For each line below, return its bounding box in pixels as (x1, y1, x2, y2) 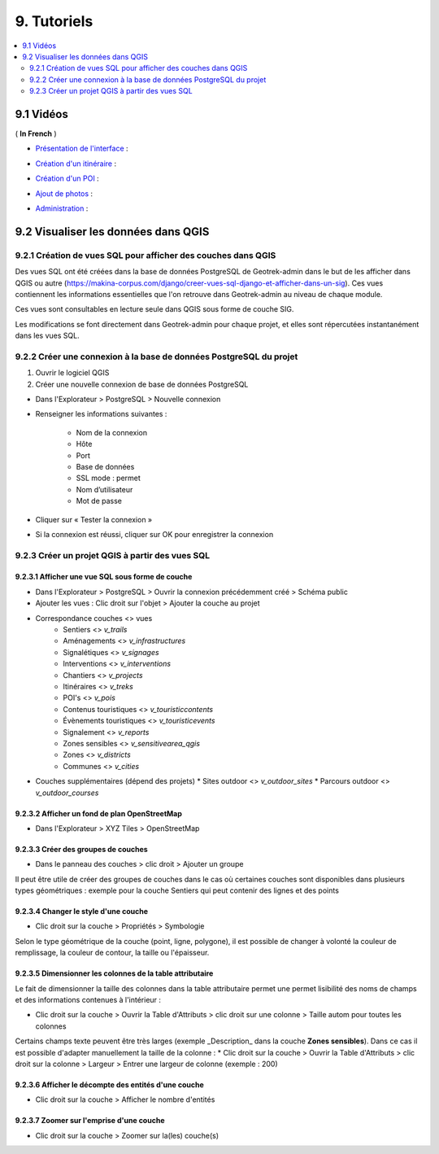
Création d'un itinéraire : (35, 159, 117, 168)
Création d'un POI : (35, 173, 99, 183)
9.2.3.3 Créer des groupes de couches (15, 844, 148, 854)
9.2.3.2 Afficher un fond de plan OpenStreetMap (15, 808, 183, 818)
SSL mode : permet (76, 473, 141, 483)
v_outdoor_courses (35, 788, 99, 798)
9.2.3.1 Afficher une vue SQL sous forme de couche (15, 572, 193, 582)
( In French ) (15, 129, 57, 138)
